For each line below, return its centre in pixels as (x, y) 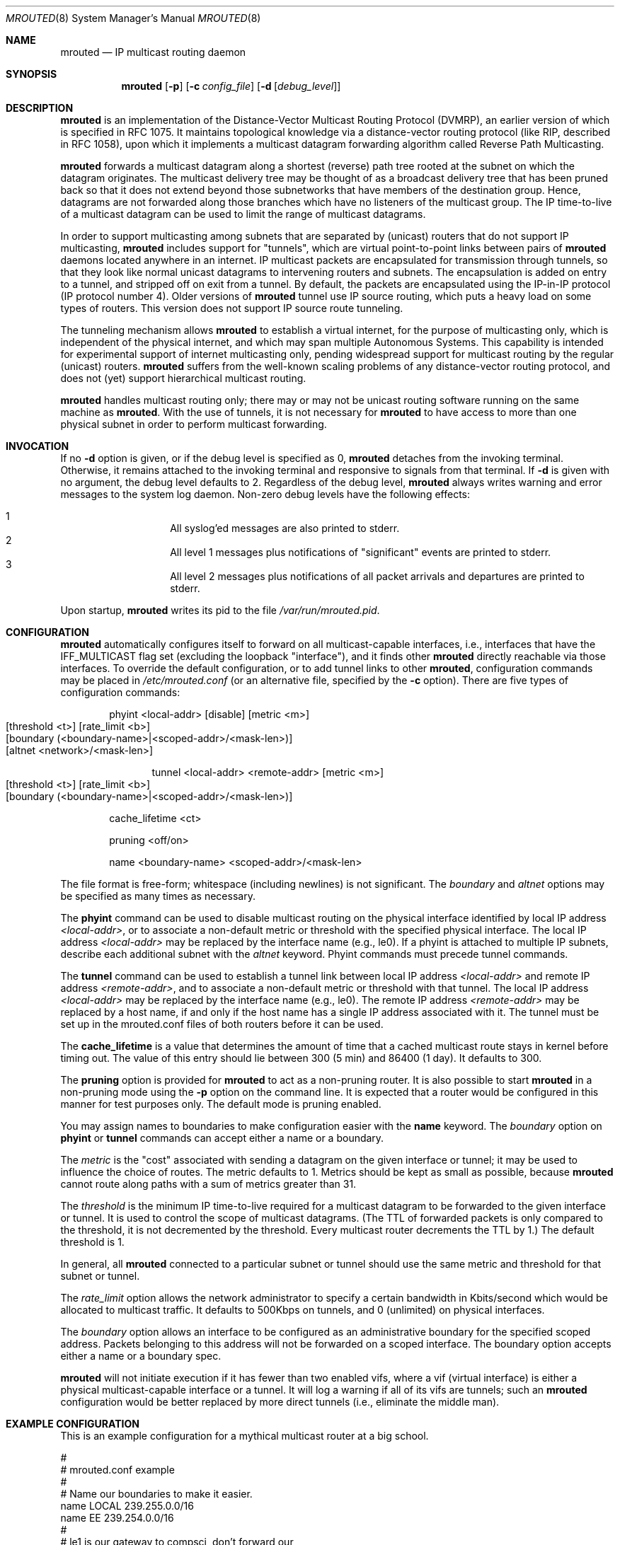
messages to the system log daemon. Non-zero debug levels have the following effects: (265, 494)
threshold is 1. (92, 1242)
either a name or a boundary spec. (141, 1356)
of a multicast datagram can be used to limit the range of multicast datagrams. (243, 214)
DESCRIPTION (40, 108)
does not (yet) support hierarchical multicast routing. (183, 378)
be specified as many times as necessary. (158, 896)
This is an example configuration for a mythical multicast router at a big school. (245, 1436)
